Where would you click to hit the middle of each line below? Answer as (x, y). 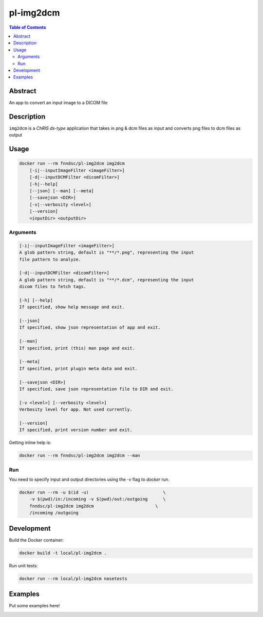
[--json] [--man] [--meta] (62, 191)
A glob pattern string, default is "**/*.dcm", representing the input (107, 280)
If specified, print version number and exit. (76, 430)
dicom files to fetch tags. (53, 287)
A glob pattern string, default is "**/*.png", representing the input (107, 253)
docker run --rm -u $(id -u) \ (93, 492)
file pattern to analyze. (50, 259)
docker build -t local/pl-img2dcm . (63, 553)
